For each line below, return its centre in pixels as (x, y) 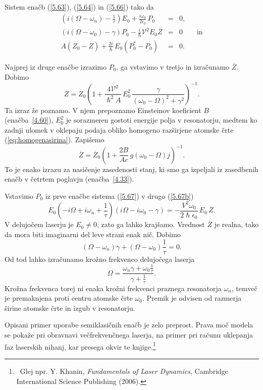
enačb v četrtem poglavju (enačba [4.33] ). (69, 179)
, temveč (244, 288)
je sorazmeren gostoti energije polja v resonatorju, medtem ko (162, 120)
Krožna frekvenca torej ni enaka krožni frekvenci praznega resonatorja (113, 288)
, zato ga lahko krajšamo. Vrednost (151, 224)
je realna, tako (236, 224)
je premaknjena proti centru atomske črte (69, 298)
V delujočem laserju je (39, 224)
